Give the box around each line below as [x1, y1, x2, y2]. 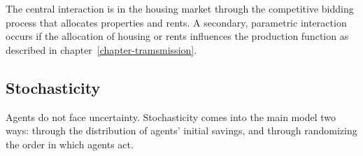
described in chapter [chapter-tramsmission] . [6, 42, 197, 57]
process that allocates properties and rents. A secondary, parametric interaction [6, 15, 347, 29]
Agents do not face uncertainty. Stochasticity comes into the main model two [6, 109, 336, 124]
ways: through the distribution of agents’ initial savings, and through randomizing [6, 123, 357, 138]
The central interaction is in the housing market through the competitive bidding [6, 1, 354, 15]
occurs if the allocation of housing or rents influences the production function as [6, 29, 349, 43]
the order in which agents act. [6, 136, 134, 151]
